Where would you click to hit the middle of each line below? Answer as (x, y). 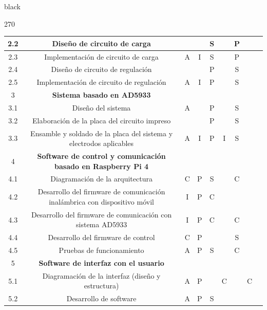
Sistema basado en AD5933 (101, 95)
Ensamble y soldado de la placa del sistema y (102, 133)
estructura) (101, 286)
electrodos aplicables (102, 143)
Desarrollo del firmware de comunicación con (101, 214)
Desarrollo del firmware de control (101, 237)
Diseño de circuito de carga (101, 43)
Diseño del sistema (101, 107)
